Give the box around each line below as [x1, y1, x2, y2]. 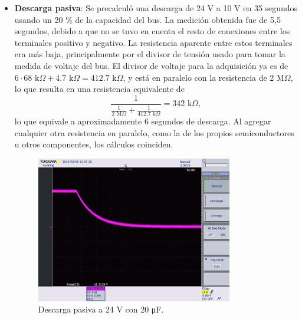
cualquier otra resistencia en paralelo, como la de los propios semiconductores [14, 126, 294, 139]
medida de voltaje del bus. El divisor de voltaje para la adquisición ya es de [14, 59, 288, 71]
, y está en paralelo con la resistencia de [123, 71, 267, 83]
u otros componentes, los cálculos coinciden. [14, 138, 173, 150]
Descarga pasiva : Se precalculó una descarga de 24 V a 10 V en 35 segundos [14, 2, 298, 14]
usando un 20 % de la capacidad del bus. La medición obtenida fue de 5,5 [14, 13, 281, 25]
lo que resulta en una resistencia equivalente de [14, 83, 185, 95]
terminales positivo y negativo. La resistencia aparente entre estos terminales [14, 36, 293, 48]
